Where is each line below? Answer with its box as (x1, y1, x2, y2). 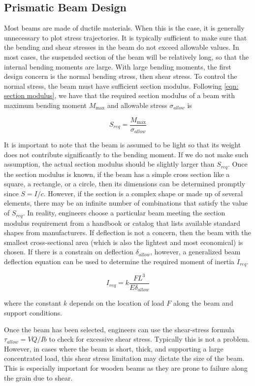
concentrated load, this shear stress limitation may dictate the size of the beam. (4, 353, 245, 363)
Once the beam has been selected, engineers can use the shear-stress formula (4, 324, 235, 334)
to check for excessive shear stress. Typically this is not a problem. (49, 334, 250, 344)
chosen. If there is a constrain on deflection (4, 246, 133, 257)
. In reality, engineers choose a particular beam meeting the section (23, 208, 225, 218)
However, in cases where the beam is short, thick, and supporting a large (4, 343, 223, 353)
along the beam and (173, 298, 233, 308)
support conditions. (4, 307, 63, 317)
